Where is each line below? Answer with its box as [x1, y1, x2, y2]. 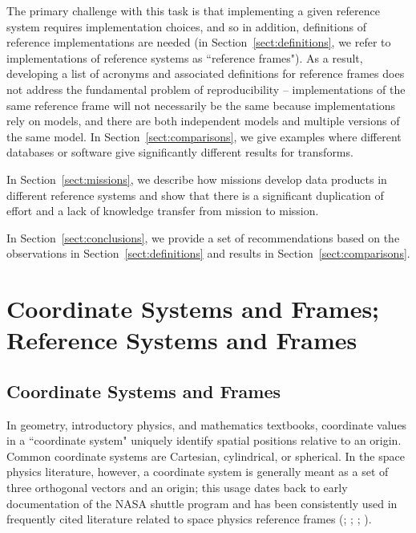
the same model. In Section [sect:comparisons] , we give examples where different [6, 128, 402, 144]
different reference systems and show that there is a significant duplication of [6, 186, 384, 203]
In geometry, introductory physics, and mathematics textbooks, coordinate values [6, 416, 407, 433]
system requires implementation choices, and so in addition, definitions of [6, 18, 366, 35]
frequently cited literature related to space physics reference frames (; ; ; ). [6, 511, 372, 527]
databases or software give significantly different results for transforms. [6, 144, 353, 161]
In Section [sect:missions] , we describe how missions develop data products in [6, 170, 387, 187]
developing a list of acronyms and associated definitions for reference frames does [6, 65, 405, 82]
